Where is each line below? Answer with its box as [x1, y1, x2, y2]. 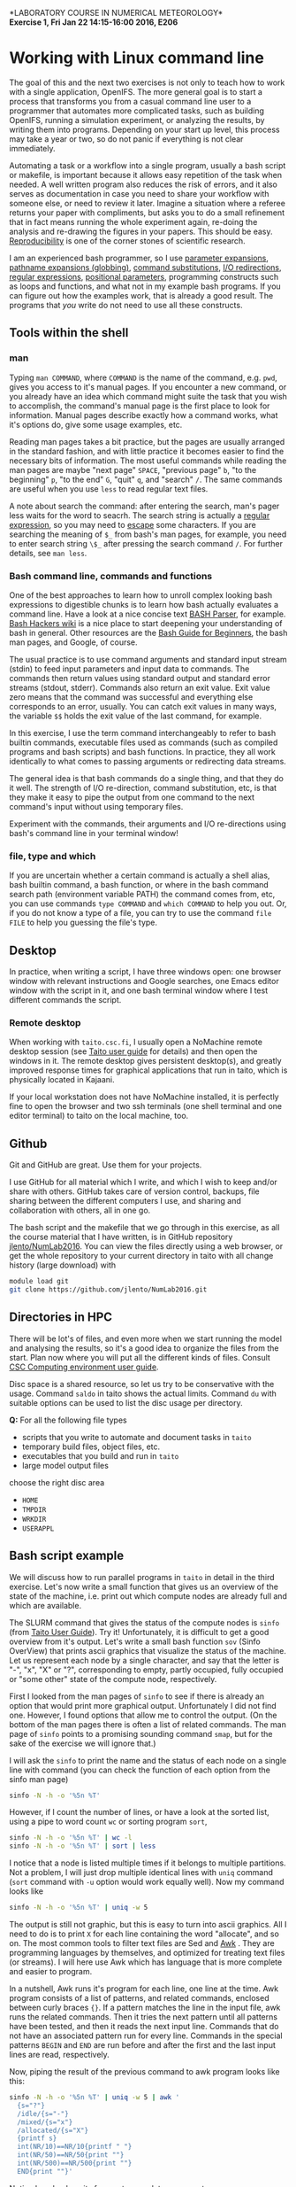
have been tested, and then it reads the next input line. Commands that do [9, 2021, 279, 2032]
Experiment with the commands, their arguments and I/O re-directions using [9, 818, 287, 829]
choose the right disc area [9, 1477, 105, 1487]
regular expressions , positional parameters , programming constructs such [9, 271, 279, 282]
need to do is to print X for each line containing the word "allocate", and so [9, 1928, 280, 1939]
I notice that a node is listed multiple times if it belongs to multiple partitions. [9, 1857, 286, 1868]
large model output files [21, 1460, 109, 1470]
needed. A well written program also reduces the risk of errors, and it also [9, 179, 278, 190]
